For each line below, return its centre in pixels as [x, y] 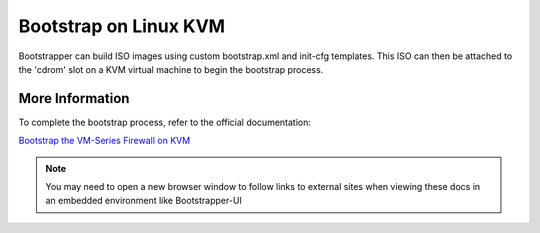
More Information [74, 98]
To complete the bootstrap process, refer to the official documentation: [165, 122]
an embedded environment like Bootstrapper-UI [143, 201]
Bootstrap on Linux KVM [121, 26]
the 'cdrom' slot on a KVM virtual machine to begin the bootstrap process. [171, 69]
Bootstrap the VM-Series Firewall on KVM [104, 141]
